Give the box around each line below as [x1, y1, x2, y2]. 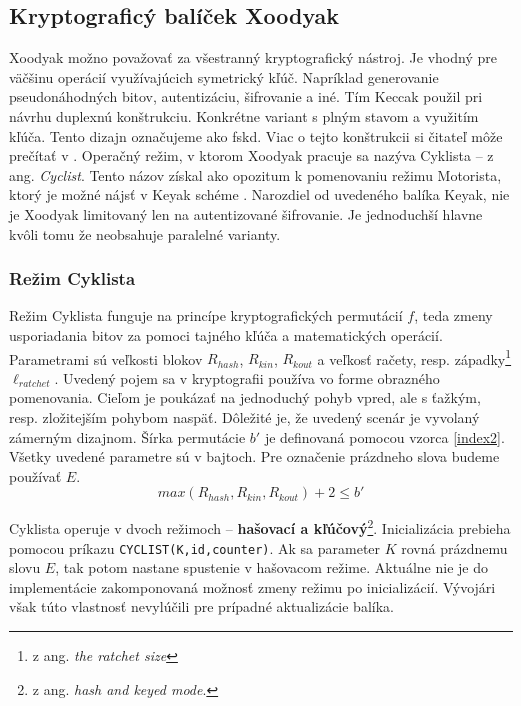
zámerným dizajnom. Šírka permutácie [9, 426, 246, 447]
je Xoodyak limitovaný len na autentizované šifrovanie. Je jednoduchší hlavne [9, 203, 483, 224]
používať [9, 465, 62, 486]
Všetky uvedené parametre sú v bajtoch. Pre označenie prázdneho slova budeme [9, 446, 500, 467]
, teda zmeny [414, 305, 493, 326]
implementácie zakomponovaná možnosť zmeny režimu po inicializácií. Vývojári [9, 576, 496, 597]
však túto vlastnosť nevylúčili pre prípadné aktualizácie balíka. [9, 596, 394, 617]
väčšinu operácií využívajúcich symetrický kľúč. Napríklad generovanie [9, 66, 439, 87]
